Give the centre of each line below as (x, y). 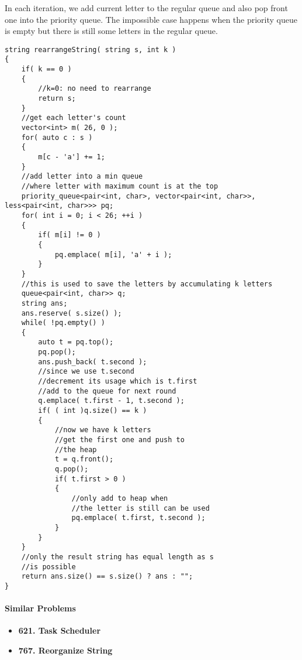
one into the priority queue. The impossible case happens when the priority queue (151, 19)
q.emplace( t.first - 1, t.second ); (111, 401)
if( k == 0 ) (46, 69)
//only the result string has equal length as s (117, 557)
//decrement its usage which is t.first (118, 382)
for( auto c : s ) (57, 137)
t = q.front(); (84, 459)
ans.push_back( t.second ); (93, 362)
